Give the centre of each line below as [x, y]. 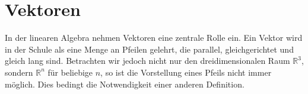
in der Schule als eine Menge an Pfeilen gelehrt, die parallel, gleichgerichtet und [149, 49]
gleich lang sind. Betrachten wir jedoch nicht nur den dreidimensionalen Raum [147, 61]
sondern [19, 72]
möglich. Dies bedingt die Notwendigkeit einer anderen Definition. [125, 84]
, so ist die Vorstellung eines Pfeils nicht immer [186, 72]
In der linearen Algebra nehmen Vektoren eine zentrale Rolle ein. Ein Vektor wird [154, 38]
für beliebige [70, 72]
